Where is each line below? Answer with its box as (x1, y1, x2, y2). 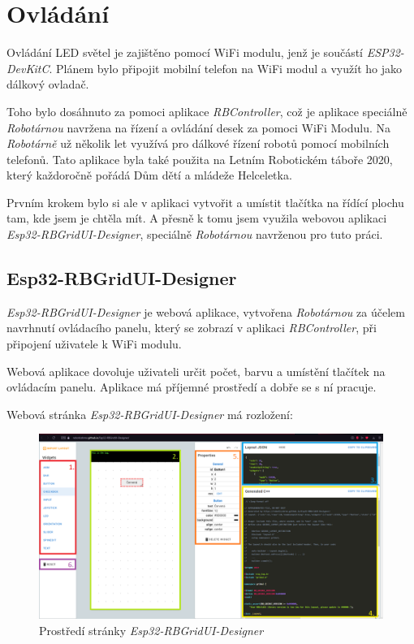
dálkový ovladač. (6, 76, 89, 93)
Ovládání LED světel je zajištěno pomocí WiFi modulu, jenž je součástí (6, 44, 363, 61)
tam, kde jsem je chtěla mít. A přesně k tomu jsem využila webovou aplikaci (6, 210, 387, 227)
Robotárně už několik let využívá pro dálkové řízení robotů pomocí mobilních (6, 135, 390, 152)
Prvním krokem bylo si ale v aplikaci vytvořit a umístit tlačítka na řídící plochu (6, 193, 404, 210)
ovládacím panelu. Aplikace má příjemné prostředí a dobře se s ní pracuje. (6, 378, 377, 395)
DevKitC (6, 59, 50, 76)
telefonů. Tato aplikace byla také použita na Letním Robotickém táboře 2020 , (6, 150, 393, 167)
